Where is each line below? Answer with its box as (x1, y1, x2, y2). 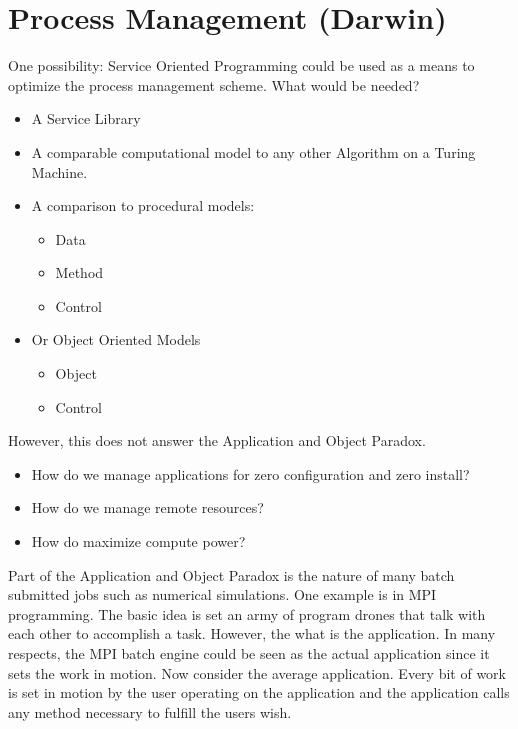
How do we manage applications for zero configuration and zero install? (31, 463, 470, 484)
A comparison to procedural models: (31, 195, 255, 216)
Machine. (31, 161, 88, 182)
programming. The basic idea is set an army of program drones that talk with (8, 603, 486, 624)
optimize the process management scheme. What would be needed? (8, 74, 420, 95)
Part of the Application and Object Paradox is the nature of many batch (8, 564, 455, 585)
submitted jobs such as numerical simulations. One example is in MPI (8, 584, 437, 605)
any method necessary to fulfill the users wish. (8, 701, 292, 722)
